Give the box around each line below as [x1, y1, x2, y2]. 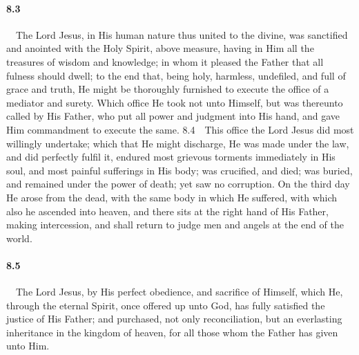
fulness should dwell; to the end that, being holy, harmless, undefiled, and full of [6, 68, 346, 82]
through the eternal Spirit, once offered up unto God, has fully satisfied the [6, 298, 325, 312]
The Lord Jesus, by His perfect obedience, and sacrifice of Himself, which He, [15, 284, 343, 299]
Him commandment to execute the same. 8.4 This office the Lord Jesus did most [6, 122, 354, 136]
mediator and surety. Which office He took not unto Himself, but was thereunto [6, 95, 343, 109]
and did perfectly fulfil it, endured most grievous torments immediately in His [6, 149, 336, 164]
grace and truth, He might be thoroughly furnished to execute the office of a [6, 82, 329, 96]
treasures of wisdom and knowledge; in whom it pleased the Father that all [6, 54, 324, 69]
